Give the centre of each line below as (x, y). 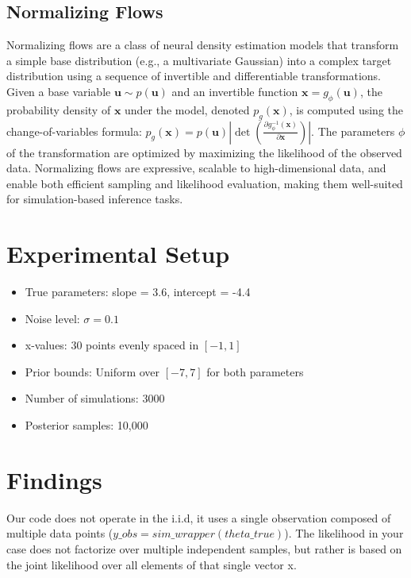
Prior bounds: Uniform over (92, 371)
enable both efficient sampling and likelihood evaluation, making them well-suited (205, 183)
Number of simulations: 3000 (95, 398)
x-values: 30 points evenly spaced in (112, 345)
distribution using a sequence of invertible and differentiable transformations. (194, 76)
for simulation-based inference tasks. (95, 199)
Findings (54, 479)
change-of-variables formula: (74, 131)
